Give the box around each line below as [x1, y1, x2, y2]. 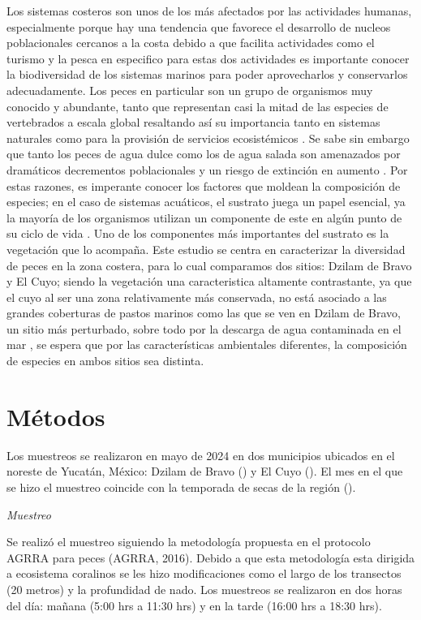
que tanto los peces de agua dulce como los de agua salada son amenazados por [6, 145, 401, 162]
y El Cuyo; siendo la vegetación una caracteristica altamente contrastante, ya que [6, 273, 412, 290]
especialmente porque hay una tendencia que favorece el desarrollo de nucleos [6, 18, 391, 35]
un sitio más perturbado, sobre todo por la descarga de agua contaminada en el [6, 320, 402, 337]
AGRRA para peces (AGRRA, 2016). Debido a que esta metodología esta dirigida [6, 549, 415, 566]
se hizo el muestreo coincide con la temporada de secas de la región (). [6, 478, 356, 495]
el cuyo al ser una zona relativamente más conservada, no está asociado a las [6, 288, 387, 305]
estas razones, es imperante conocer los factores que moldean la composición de [6, 177, 401, 194]
